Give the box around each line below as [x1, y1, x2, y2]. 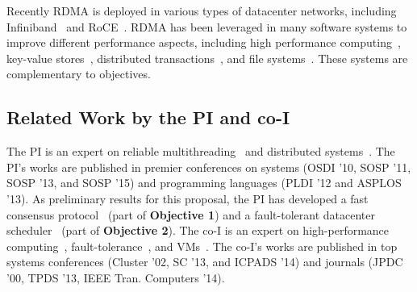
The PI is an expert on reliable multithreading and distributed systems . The [6, 143, 395, 160]
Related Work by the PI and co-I [6, 105, 290, 130]
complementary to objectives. [6, 65, 151, 82]
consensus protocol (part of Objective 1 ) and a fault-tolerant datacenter [6, 206, 375, 223]
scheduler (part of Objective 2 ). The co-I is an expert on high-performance [6, 222, 390, 239]
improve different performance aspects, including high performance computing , [6, 34, 401, 51]
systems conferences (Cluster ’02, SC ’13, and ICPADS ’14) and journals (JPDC [6, 253, 403, 270]
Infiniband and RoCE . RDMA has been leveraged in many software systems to [6, 18, 407, 35]
